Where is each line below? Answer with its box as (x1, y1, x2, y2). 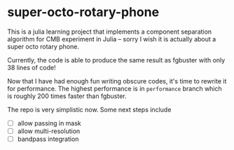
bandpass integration (17, 135, 79, 144)
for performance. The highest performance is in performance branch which (7, 84, 222, 93)
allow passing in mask (17, 118, 82, 127)
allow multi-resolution (17, 127, 81, 135)
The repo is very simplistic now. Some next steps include (7, 105, 172, 114)
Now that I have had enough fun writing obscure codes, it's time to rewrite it (7, 76, 227, 85)
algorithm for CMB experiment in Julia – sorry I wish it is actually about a (7, 34, 216, 43)
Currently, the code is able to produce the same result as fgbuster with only (7, 55, 226, 64)
